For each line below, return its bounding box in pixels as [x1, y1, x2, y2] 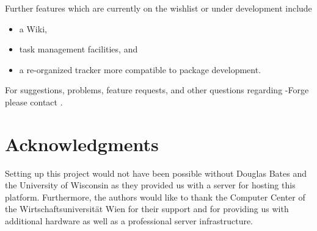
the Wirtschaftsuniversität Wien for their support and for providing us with [5, 202, 289, 215]
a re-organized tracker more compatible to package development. [19, 63, 261, 76]
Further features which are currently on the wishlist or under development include [5, 2, 312, 14]
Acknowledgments [5, 131, 159, 156]
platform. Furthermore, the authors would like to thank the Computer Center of [5, 190, 305, 203]
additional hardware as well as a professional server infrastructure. [5, 215, 253, 227]
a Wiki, [19, 22, 47, 35]
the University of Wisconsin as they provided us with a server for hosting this [5, 179, 296, 191]
